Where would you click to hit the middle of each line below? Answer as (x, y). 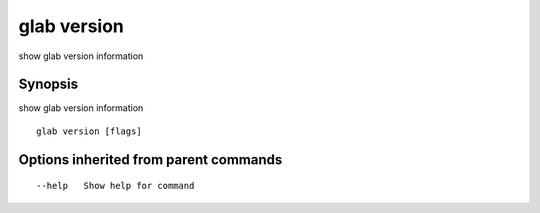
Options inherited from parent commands (150, 159)
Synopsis (48, 84)
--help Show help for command (115, 186)
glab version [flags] (89, 131)
